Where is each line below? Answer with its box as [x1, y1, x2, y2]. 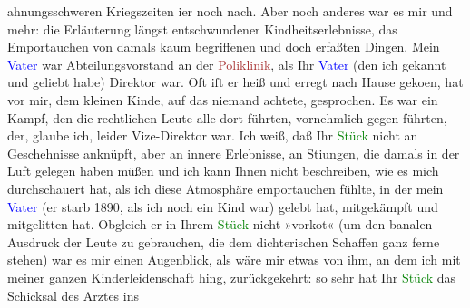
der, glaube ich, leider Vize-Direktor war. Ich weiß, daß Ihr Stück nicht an [7, 126, 418, 145]
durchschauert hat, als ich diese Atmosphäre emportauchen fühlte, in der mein [7, 178, 444, 197]
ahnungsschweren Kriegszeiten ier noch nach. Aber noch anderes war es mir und [7, 2, 453, 20]
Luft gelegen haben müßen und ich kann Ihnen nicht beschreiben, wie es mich [7, 161, 439, 180]
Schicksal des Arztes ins [7, 285, 139, 304]
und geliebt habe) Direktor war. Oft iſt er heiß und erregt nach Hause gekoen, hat [7, 72, 464, 91]
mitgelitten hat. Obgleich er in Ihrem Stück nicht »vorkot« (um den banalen [7, 215, 433, 234]
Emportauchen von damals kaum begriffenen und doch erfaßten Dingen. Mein [7, 37, 440, 56]
